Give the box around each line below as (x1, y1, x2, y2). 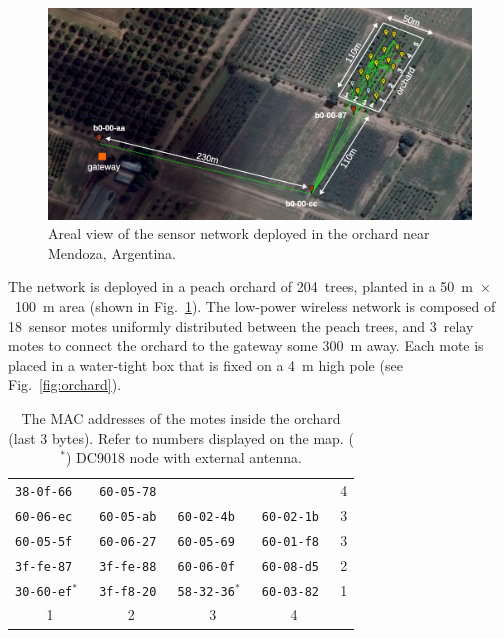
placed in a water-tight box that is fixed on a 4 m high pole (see (8, 354, 403, 375)
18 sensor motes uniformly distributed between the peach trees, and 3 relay (8, 315, 474, 336)
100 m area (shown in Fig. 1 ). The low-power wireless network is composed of (14, 295, 496, 316)
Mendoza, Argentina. (48, 242, 177, 263)
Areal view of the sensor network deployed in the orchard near (48, 223, 430, 244)
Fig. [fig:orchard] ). (8, 374, 122, 395)
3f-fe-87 (15, 559, 73, 574)
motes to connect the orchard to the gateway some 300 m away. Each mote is (8, 335, 484, 356)
